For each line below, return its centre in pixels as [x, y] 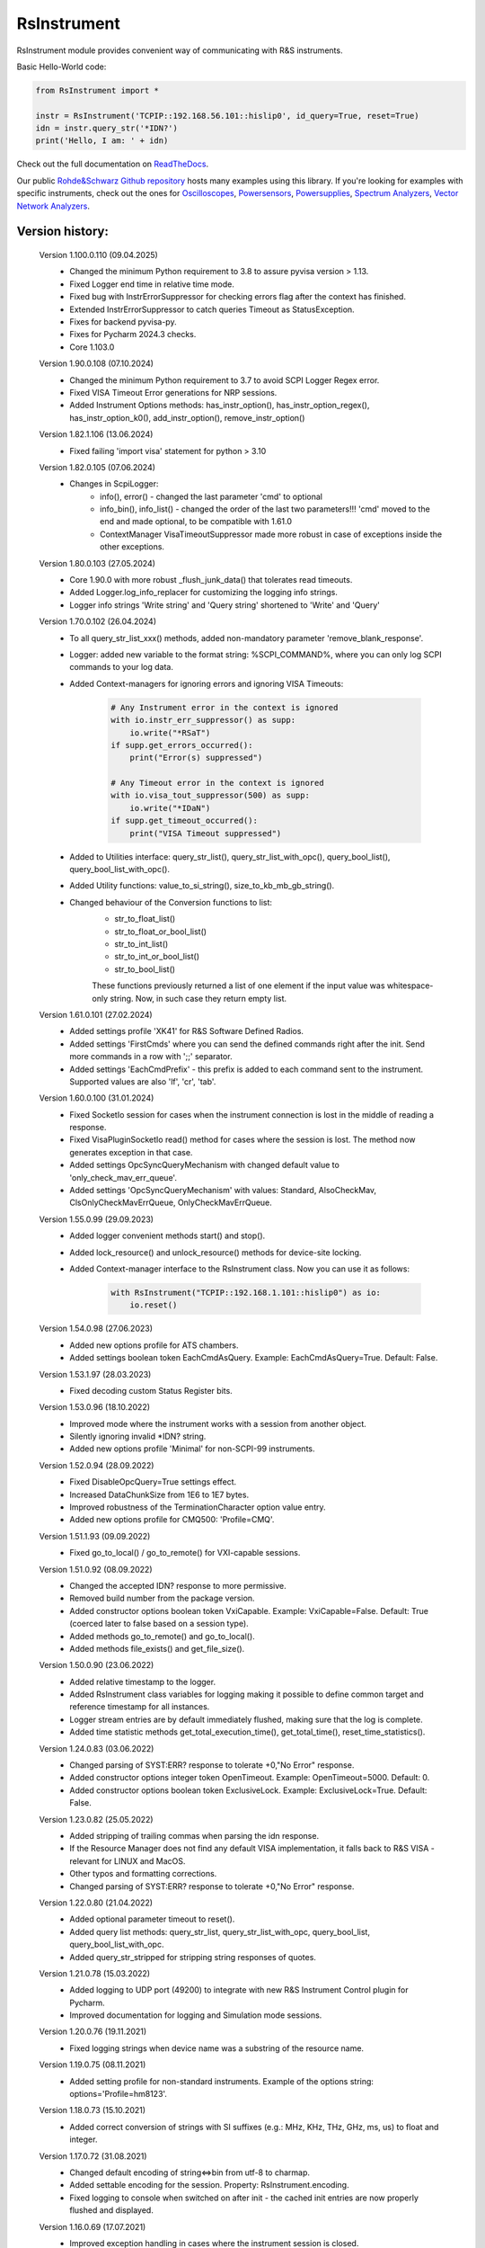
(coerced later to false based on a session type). [159, 1624]
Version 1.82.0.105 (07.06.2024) [97, 467]
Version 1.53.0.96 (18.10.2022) [95, 1407]
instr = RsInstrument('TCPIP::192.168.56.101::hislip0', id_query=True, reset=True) [227, 116]
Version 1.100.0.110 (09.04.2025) [99, 255]
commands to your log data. [122, 667]
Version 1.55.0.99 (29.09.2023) [97, 1219]
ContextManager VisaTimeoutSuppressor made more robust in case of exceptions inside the [271, 534]
